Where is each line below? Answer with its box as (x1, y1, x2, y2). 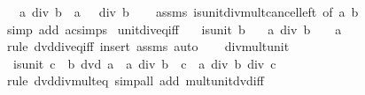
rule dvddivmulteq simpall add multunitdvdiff (6, 71, 264, 90)
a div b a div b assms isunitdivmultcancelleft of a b (19, 3, 359, 20)
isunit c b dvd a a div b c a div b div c (12, 54, 276, 72)
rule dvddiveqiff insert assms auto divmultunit (6, 37, 290, 55)
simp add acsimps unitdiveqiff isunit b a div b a (6, 19, 342, 38)
